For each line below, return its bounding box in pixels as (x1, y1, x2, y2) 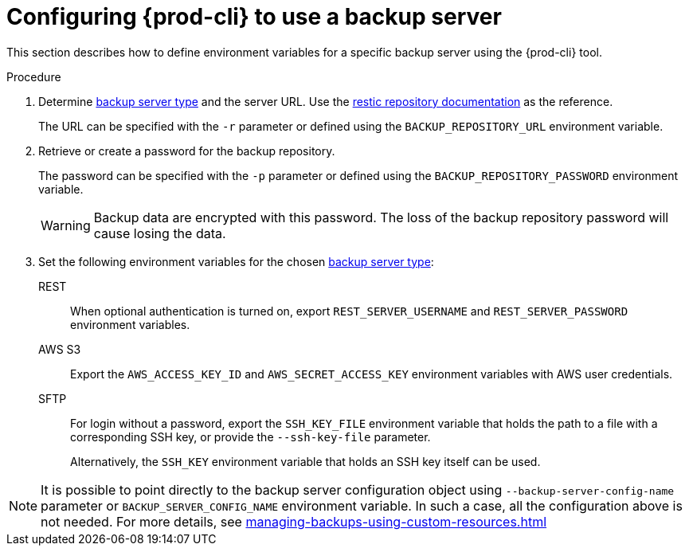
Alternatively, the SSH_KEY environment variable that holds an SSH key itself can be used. (70, 454, 541, 468)
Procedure (6, 69, 61, 84)
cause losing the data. (93, 225, 226, 241)
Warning (41, 217, 91, 233)
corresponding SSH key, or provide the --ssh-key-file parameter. (70, 429, 431, 444)
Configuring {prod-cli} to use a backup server (6, 3, 502, 30)
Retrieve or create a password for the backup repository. (38, 143, 335, 158)
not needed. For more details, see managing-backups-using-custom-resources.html (41, 513, 547, 530)
